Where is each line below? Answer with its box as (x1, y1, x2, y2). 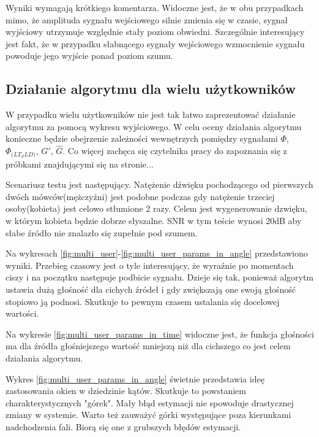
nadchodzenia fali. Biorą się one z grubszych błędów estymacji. (6, 420, 241, 433)
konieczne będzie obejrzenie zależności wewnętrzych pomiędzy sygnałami (6, 132, 278, 145)
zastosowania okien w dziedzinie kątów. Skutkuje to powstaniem (6, 384, 246, 397)
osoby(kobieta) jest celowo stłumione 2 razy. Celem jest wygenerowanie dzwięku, (6, 202, 307, 215)
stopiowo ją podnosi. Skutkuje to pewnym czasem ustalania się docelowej (6, 295, 280, 307)
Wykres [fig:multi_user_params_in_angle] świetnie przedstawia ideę (6, 372, 265, 385)
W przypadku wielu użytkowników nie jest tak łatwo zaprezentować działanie (6, 108, 296, 121)
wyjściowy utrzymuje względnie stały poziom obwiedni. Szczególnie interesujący (6, 25, 305, 38)
